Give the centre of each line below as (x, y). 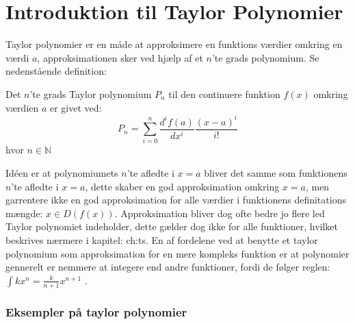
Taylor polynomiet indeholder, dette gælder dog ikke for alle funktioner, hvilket (172, 226)
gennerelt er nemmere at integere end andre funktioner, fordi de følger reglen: (168, 267)
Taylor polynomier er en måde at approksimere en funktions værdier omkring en (174, 44)
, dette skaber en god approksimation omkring (182, 186)
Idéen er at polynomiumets (62, 172)
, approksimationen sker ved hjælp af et (120, 57)
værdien (22, 107)
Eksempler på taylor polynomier (96, 312)
